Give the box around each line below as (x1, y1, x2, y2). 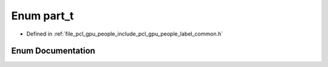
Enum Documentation (11, 46, 95, 56)
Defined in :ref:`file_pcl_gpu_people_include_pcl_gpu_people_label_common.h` (26, 30, 223, 37)
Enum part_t (11, 9, 74, 22)
